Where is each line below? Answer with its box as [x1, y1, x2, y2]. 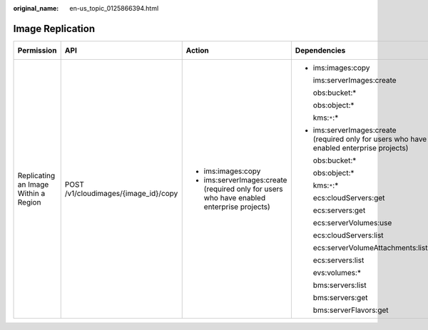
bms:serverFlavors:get [312, 305, 389, 315]
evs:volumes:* [312, 267, 362, 277]
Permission [17, 45, 57, 55]
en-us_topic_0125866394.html [69, 4, 159, 12]
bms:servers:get [312, 292, 368, 302]
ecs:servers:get [312, 205, 366, 215]
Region [17, 197, 41, 207]
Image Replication [13, 22, 96, 35]
